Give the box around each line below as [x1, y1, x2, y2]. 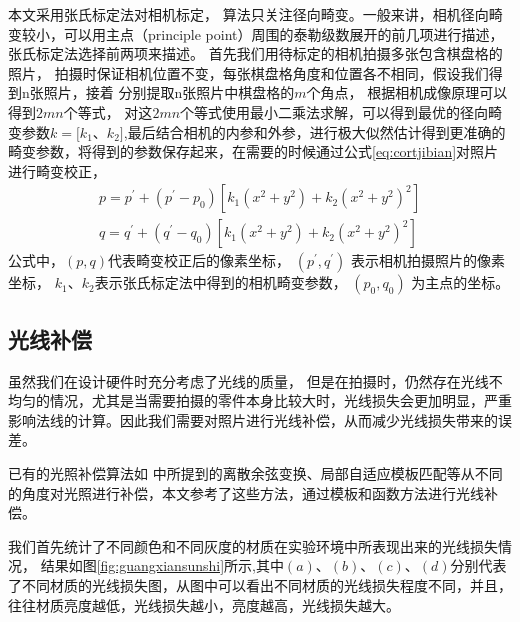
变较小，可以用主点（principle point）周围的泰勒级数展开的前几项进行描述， [8, 23, 504, 44]
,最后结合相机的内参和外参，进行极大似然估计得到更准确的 [123, 121, 506, 142]
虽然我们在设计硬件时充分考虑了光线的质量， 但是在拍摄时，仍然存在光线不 [8, 370, 503, 391]
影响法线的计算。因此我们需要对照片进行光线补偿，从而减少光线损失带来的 [8, 409, 498, 430]
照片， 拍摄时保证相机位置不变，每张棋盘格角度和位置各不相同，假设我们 [8, 62, 489, 83]
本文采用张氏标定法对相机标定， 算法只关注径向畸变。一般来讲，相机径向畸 [8, 4, 503, 24]
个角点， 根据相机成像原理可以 [306, 82, 508, 103]
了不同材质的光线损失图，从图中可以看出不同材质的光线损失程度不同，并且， [8, 574, 512, 595]
